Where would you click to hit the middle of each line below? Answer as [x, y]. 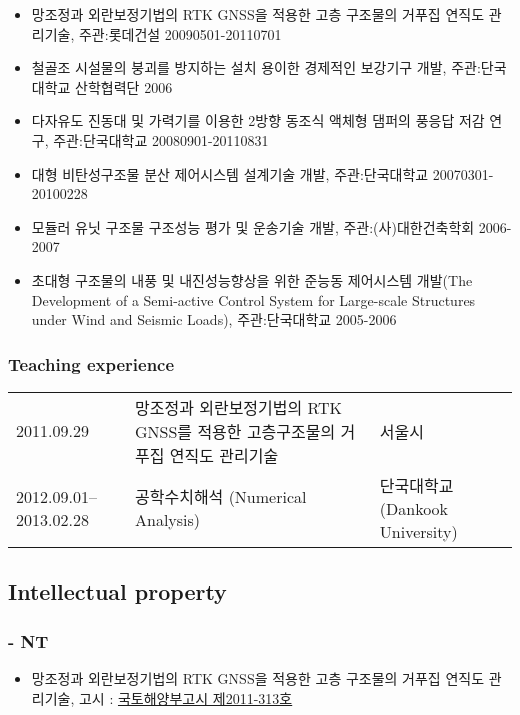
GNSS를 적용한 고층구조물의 [235, 431]
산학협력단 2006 [124, 86]
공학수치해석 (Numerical [221, 497]
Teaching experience [91, 363]
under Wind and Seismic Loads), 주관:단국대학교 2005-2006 [214, 319]
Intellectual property [117, 591]
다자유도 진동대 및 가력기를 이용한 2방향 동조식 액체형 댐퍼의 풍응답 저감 [258, 120]
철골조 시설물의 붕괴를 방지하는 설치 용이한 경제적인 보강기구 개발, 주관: [256, 67]
